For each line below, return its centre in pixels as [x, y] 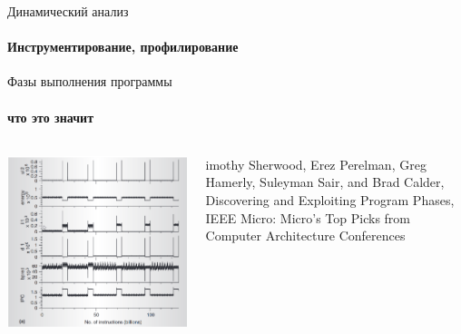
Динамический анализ [68, 11]
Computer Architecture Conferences [305, 236]
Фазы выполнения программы [90, 81]
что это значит [51, 117]
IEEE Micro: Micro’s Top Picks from [308, 217]
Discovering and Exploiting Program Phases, [330, 199]
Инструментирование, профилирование [123, 47]
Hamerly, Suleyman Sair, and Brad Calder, [325, 182]
